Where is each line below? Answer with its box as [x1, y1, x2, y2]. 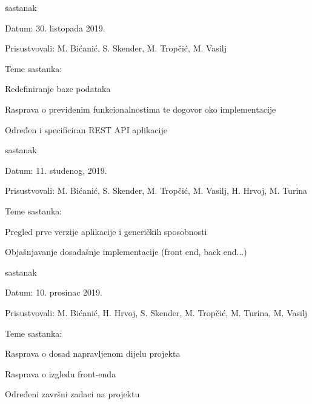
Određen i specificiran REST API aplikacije [5, 123, 167, 136]
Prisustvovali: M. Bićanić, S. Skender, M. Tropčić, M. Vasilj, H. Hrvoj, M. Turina [5, 184, 308, 197]
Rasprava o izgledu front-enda [5, 367, 116, 380]
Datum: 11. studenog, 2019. [5, 164, 107, 176]
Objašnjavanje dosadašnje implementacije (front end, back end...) [5, 245, 247, 258]
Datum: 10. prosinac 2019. [5, 286, 102, 299]
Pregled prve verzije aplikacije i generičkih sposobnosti [5, 225, 207, 237]
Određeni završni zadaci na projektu [5, 388, 140, 400]
